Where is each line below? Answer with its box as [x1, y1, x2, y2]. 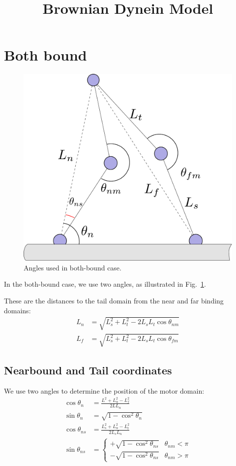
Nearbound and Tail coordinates [4, 362, 172, 377]
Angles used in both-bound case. [24, 262, 121, 272]
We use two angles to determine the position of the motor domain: [4, 385, 205, 396]
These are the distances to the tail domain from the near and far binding [4, 295, 224, 305]
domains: [4, 305, 31, 315]
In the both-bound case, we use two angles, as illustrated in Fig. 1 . [4, 279, 206, 289]
